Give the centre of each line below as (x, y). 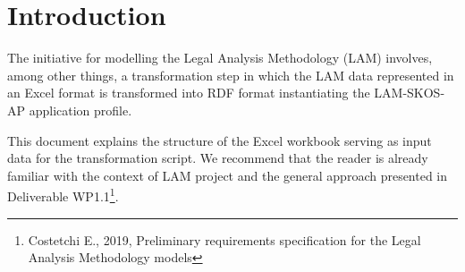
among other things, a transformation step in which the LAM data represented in (231, 75)
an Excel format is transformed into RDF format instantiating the (189, 93)
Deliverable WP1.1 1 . (63, 195)
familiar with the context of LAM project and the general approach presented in (228, 175)
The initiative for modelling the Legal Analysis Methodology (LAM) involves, (220, 58)
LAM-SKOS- (410, 93)
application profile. (80, 110)
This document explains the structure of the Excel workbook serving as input (220, 140)
